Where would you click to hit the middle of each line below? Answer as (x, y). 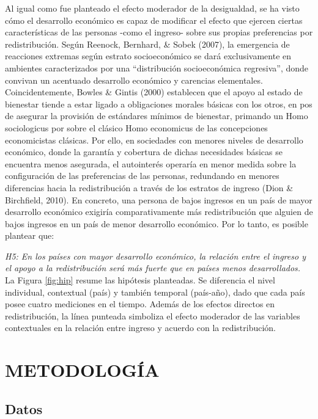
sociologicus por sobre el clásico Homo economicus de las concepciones (136, 127)
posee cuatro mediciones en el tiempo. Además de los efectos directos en (140, 304)
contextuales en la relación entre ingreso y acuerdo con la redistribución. (141, 328)
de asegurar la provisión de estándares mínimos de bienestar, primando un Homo (157, 116)
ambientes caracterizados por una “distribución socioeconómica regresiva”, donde (157, 67)
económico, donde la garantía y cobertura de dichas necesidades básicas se (144, 152)
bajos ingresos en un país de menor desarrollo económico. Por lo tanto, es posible (157, 223)
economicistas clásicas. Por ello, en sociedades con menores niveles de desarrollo (154, 140)
